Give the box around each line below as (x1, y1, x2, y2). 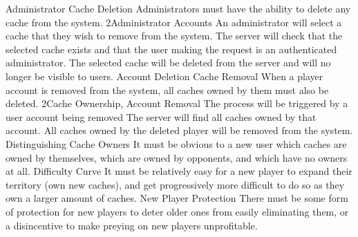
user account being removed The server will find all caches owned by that (6, 109, 317, 124)
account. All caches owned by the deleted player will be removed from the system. (6, 123, 353, 138)
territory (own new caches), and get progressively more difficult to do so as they (6, 177, 345, 191)
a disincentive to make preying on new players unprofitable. (6, 218, 258, 232)
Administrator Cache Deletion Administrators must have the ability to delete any (6, 1, 351, 15)
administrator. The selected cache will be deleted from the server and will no (6, 55, 331, 70)
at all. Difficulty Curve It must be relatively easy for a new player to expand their (6, 164, 352, 178)
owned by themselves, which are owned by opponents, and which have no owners (6, 150, 348, 164)
